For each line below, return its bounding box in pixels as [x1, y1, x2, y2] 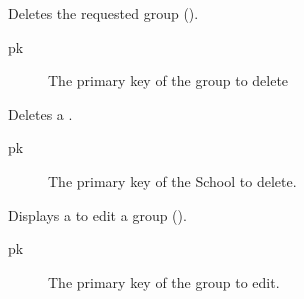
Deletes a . [8, 103, 73, 124]
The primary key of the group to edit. [48, 271, 280, 292]
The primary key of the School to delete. [48, 170, 297, 191]
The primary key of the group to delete [48, 70, 289, 91]
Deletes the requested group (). [8, 3, 199, 23]
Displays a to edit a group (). [8, 204, 187, 225]
